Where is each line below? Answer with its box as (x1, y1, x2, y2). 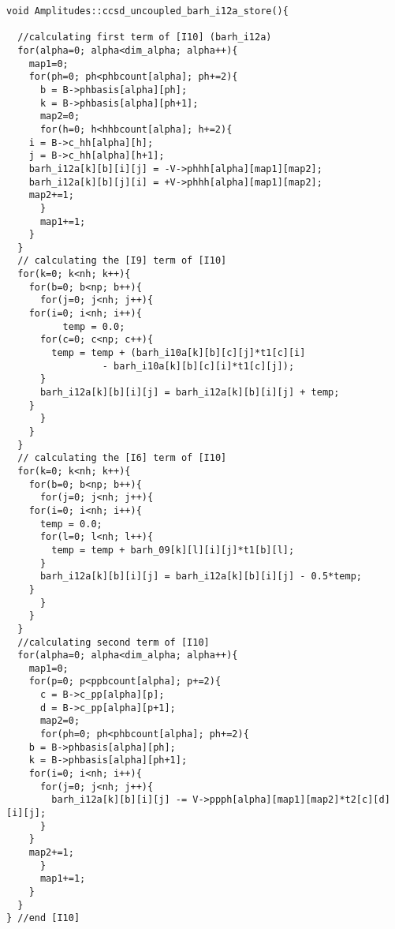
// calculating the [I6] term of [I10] (17, 452, 227, 464)
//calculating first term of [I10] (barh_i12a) (17, 32, 272, 43)
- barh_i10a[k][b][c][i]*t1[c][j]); (102, 360, 295, 372)
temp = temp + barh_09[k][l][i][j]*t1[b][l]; (51, 544, 295, 556)
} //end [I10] (6, 912, 80, 924)
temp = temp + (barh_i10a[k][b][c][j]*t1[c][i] (51, 347, 306, 359)
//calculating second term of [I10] (17, 636, 210, 648)
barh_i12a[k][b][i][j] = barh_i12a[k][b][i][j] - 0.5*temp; (39, 571, 363, 582)
